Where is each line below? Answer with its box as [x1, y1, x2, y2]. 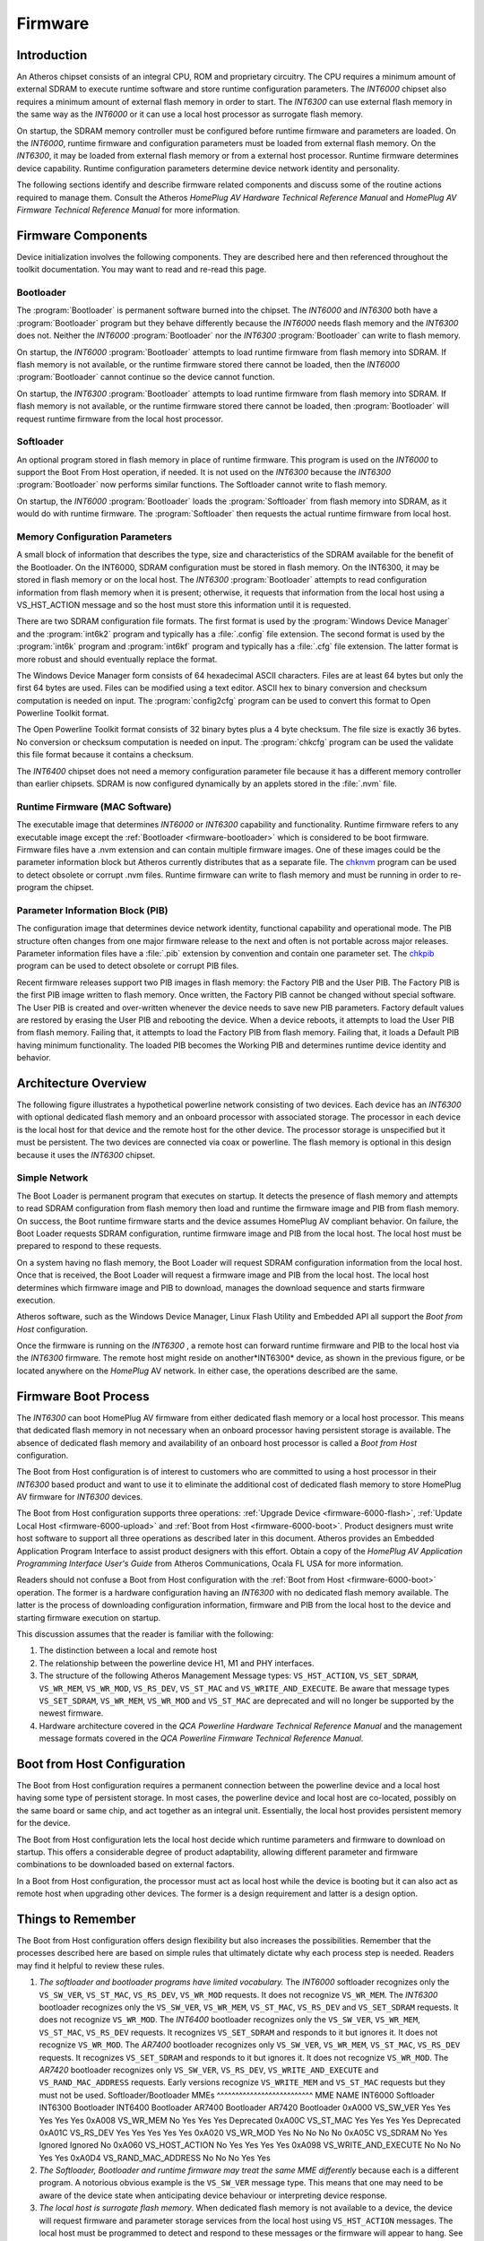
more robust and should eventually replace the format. [16, 653, 218, 664]
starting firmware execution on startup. [16, 1612, 161, 1622]
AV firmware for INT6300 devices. [16, 1492, 143, 1502]
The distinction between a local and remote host [39, 1645, 218, 1656]
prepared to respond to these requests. [16, 1241, 161, 1251]
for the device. [16, 1818, 71, 1829]
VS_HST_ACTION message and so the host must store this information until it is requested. [16, 599, 351, 610]
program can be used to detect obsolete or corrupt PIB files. [16, 960, 239, 972]
